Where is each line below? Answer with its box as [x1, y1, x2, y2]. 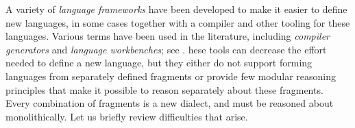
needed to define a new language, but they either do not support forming [5, 55, 313, 70]
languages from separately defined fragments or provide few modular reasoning [5, 68, 336, 83]
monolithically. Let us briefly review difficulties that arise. [5, 109, 248, 123]
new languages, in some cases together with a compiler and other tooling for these [5, 15, 350, 29]
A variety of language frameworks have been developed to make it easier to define [5, 2, 347, 16]
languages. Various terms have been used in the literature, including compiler [5, 29, 330, 43]
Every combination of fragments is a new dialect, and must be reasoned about [5, 96, 334, 110]
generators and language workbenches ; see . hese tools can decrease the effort [5, 42, 327, 56]
